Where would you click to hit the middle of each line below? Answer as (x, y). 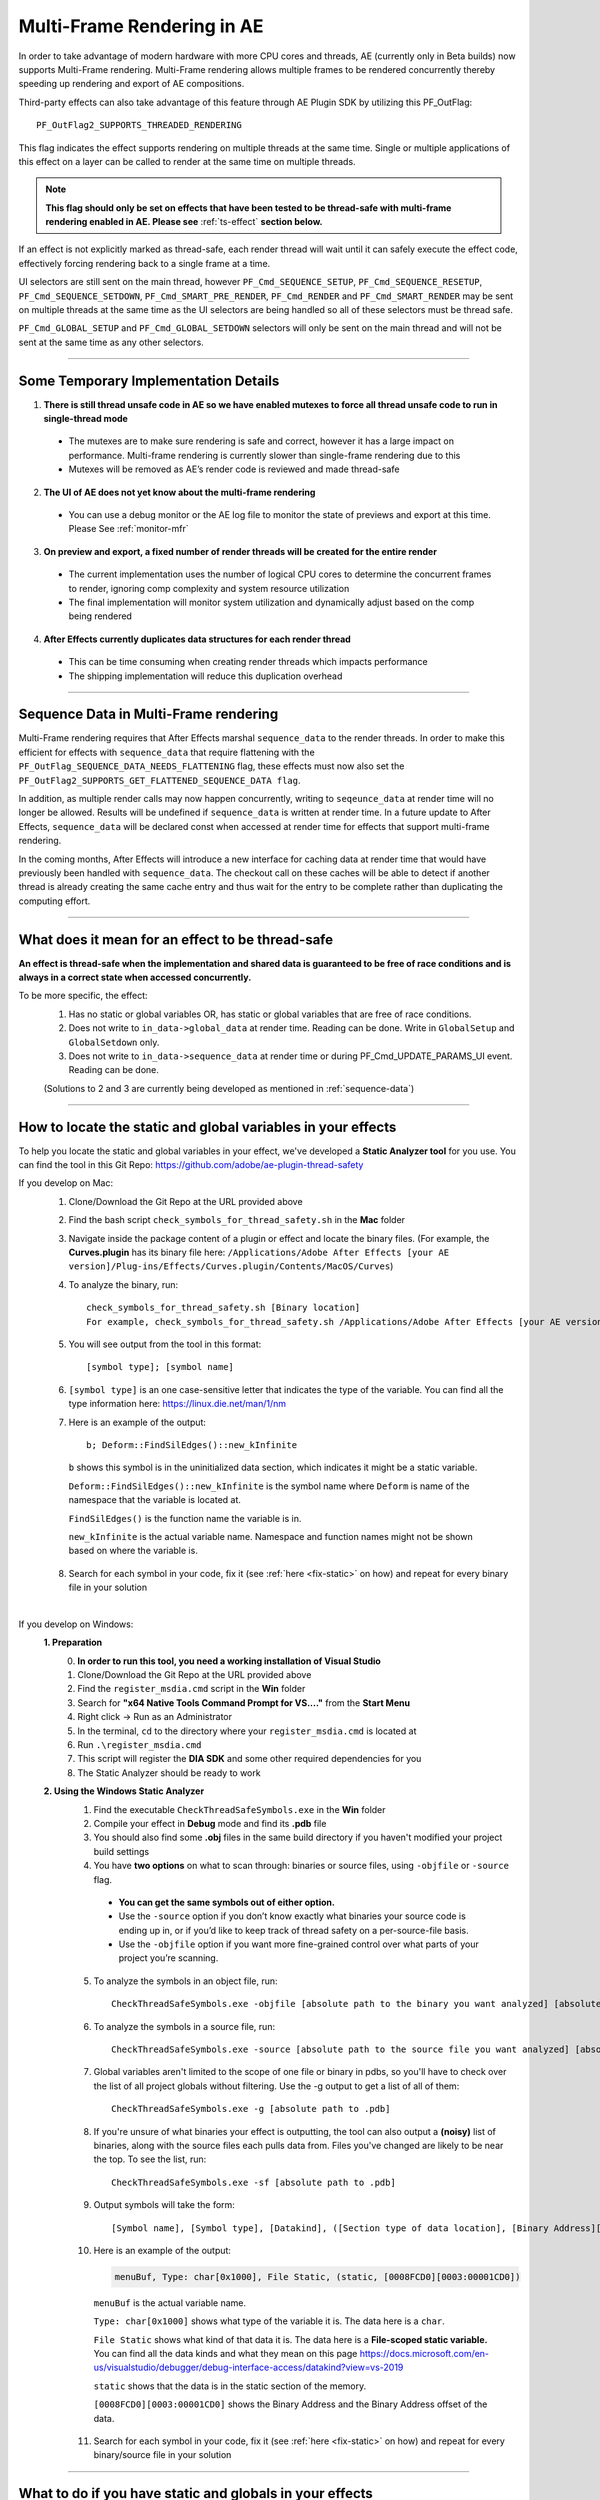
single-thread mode (86, 419)
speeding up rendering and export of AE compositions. (131, 84)
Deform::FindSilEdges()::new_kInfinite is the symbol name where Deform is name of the (269, 1486)
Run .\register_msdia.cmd (139, 1744)
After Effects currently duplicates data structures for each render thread (197, 639)
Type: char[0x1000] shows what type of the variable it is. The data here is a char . (269, 2321)
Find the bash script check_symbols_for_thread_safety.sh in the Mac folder (236, 1220)
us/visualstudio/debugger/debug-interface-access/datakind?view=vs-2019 (248, 2367)
